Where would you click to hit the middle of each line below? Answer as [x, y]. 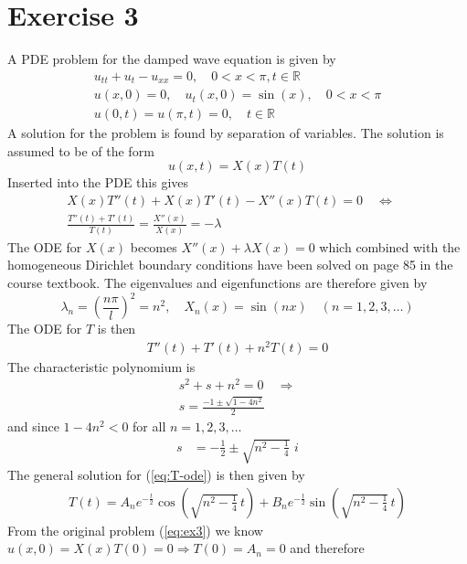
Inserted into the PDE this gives [98, 182]
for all [149, 426]
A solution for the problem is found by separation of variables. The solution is [226, 133]
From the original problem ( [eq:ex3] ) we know [135, 530]
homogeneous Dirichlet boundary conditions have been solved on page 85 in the [230, 265]
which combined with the [390, 246]
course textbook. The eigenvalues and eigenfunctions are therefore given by [218, 282]
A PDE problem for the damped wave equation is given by [172, 59]
